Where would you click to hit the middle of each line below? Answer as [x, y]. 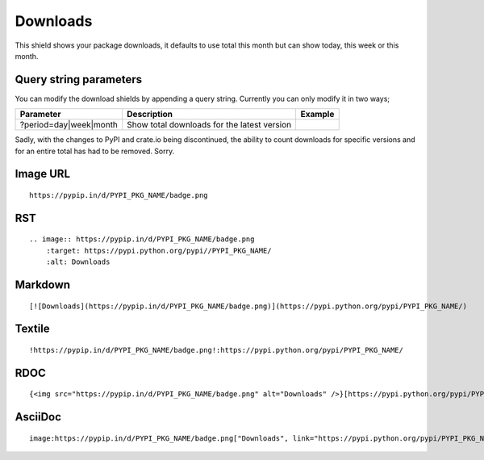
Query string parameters [79, 79]
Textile [32, 329]
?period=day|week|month [69, 125]
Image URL [43, 174]
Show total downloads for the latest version [209, 125]
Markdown [43, 285]
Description [150, 115]
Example [317, 115]
